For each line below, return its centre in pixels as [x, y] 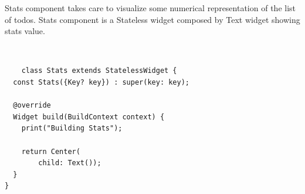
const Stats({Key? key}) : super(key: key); [101, 82]
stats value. [25, 31]
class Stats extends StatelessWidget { [99, 71]
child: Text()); [70, 163]
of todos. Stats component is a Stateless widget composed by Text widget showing [152, 19]
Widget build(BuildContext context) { [89, 117]
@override [32, 106]
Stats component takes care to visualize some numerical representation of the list [150, 8]
